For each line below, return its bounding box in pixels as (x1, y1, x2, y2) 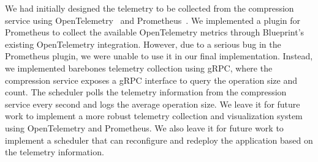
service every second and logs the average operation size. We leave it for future (5, 97, 300, 110)
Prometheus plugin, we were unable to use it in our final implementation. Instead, (5, 50, 313, 62)
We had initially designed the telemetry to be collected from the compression (5, 2, 294, 14)
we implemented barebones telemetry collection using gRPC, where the (5, 61, 273, 74)
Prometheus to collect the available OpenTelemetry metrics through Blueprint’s (5, 26, 305, 39)
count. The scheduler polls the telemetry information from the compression (5, 86, 287, 98)
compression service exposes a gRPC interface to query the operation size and (5, 73, 297, 86)
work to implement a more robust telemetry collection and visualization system (5, 109, 303, 122)
